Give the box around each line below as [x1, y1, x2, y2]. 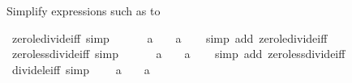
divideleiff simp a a [11, 60, 150, 77]
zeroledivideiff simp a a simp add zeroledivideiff [11, 29, 328, 46]
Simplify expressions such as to [6, 2, 161, 19]
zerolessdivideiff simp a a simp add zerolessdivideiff [11, 45, 346, 62]
